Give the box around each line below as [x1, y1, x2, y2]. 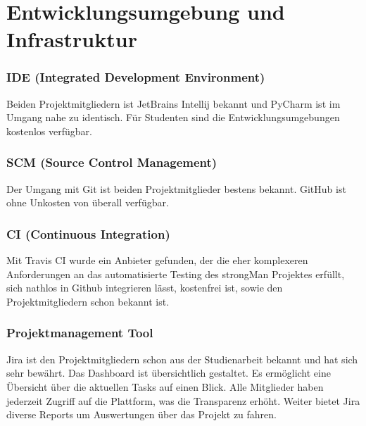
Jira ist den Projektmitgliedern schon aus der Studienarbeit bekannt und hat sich [6, 351, 358, 366]
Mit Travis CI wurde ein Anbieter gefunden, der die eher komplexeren [6, 253, 308, 268]
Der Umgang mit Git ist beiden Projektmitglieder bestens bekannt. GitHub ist [6, 181, 346, 196]
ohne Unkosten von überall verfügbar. [6, 195, 169, 210]
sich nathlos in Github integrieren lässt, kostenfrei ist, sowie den [6, 280, 283, 295]
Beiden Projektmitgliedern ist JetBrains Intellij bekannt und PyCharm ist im [6, 96, 341, 111]
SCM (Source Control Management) [6, 154, 217, 171]
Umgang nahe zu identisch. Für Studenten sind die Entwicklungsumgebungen [6, 110, 340, 125]
